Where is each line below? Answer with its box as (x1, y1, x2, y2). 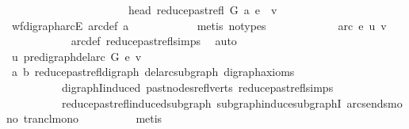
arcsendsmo (346, 94, 403, 111)
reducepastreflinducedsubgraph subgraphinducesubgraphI (61, 94, 342, 111)
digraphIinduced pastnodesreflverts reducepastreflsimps (61, 78, 334, 95)
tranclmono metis (23, 110, 162, 127)
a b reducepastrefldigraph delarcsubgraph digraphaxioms (11, 63, 295, 80)
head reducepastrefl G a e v (128, 2, 277, 17)
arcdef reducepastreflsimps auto (71, 32, 237, 49)
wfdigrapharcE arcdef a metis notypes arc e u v (11, 17, 387, 33)
